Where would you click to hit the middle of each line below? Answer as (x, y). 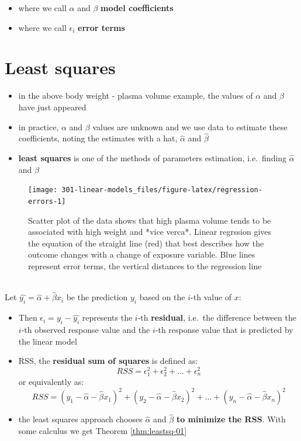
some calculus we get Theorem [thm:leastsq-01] (103, 430)
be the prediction (97, 297)
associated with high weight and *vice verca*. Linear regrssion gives (150, 232)
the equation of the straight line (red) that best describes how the (146, 243)
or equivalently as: (51, 382)
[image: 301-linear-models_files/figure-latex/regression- (145, 190)
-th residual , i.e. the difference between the (217, 317)
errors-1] (47, 201)
